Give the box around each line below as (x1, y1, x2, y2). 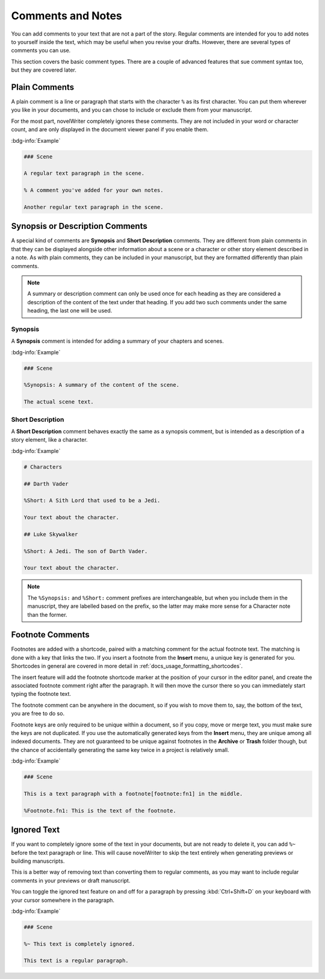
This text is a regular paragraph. (23, 957, 129, 964)
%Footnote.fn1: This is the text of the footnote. (23, 807, 177, 814)
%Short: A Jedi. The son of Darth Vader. (23, 548, 148, 554)
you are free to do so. (11, 710, 65, 717)
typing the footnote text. (11, 690, 72, 698)
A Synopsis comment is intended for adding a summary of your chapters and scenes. (11, 337, 224, 345)
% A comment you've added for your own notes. (23, 187, 164, 194)
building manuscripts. (11, 857, 65, 865)
